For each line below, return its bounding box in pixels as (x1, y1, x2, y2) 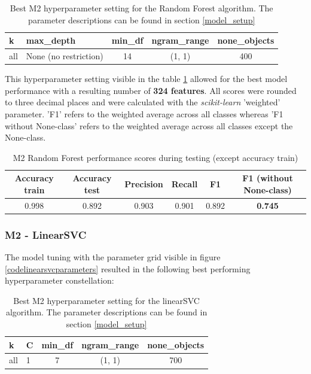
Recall (171, 178, 198, 190)
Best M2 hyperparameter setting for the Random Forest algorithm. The (10, 2, 273, 14)
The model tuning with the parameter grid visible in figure (5, 251, 221, 263)
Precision (124, 178, 163, 190)
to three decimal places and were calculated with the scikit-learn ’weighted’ (5, 96, 280, 108)
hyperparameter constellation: (5, 274, 114, 287)
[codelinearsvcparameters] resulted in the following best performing (5, 262, 251, 275)
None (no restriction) (26, 50, 103, 62)
